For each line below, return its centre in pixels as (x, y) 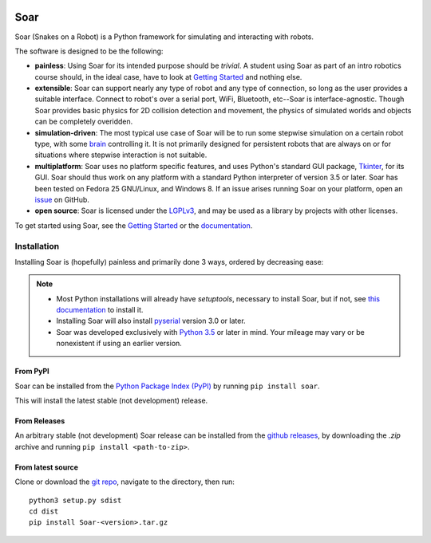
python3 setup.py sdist (75, 500)
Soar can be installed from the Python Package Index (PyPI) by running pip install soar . (167, 386)
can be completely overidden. (84, 122)
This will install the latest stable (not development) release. (111, 401)
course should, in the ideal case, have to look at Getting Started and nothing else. (168, 77)
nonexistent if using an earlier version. (119, 344)
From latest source (47, 467)
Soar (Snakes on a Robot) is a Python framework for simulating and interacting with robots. (164, 37)
